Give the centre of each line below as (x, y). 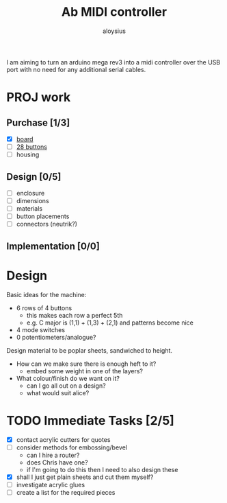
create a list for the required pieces (66, 492)
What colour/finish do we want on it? (68, 378)
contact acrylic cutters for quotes (63, 439)
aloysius (114, 31)
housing (28, 154)
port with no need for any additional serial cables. (76, 69)
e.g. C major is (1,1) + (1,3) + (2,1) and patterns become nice (110, 323)
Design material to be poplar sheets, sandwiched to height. (89, 350)
